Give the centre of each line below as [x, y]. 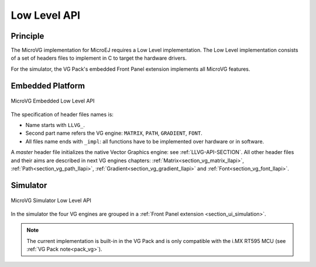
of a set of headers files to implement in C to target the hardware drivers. [99, 58]
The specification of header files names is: [62, 114]
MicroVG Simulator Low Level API [51, 201]
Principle [28, 36]
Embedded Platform [48, 86]
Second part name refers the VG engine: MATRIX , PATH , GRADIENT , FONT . [114, 133]
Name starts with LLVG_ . [55, 125]
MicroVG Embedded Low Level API [53, 101]
